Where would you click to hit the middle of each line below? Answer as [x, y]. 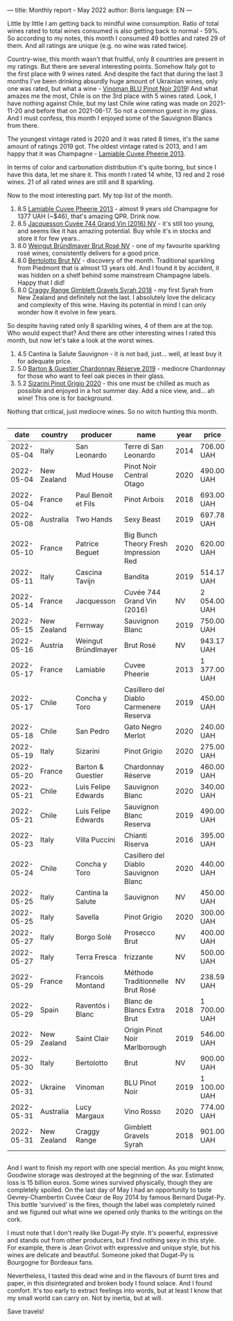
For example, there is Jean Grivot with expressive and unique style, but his [114, 1247]
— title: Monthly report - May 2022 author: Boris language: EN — [100, 10]
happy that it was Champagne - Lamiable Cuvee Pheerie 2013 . [96, 153]
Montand [90, 986]
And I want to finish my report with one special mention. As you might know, [116, 1168]
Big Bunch [141, 535]
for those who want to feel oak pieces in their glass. [91, 376]
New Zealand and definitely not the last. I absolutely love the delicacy [116, 297]
